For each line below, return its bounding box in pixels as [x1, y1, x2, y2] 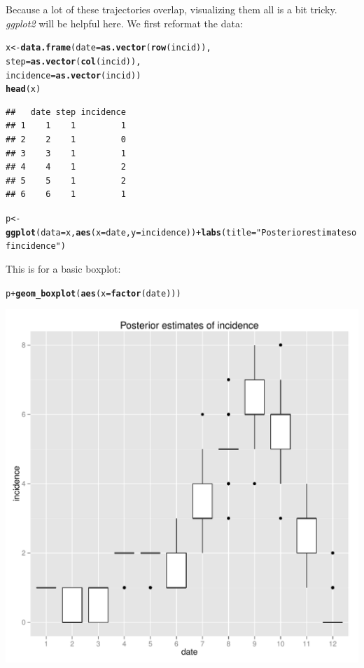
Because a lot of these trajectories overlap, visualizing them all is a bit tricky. [6, 2, 337, 16]
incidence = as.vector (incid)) [6, 70, 141, 81]
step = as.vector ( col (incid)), [6, 56, 141, 67]
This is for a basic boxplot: [6, 261, 121, 275]
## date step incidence [6, 107, 126, 117]
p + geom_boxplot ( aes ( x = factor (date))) [6, 288, 181, 299]
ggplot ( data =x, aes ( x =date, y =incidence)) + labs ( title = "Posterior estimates [6, 227, 352, 238]
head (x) [6, 84, 41, 95]
